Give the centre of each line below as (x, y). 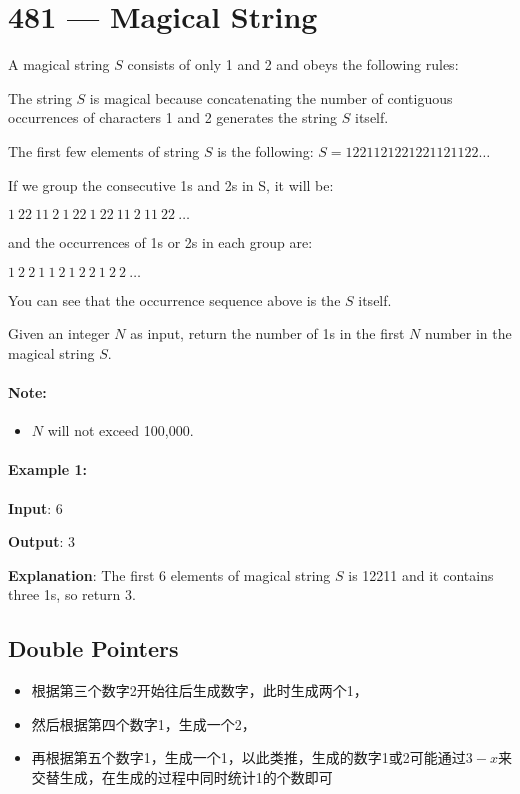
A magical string (59, 64)
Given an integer (59, 333)
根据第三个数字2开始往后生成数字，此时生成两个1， (199, 690)
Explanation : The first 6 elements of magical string (169, 574)
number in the (468, 333)
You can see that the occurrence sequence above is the (174, 299)
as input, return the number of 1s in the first (267, 333)
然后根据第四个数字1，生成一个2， (143, 723)
